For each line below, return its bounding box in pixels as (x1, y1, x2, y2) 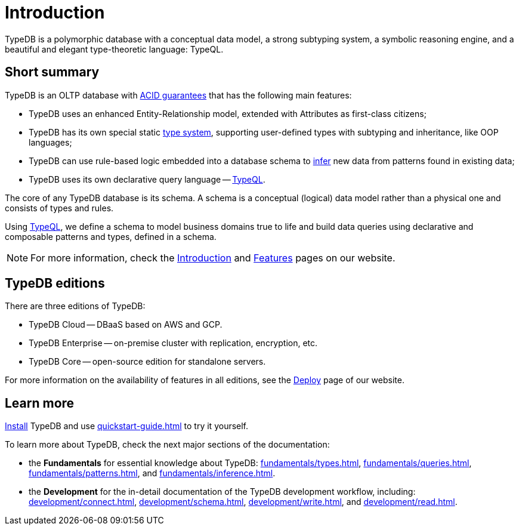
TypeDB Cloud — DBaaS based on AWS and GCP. (29, 319, 223, 330)
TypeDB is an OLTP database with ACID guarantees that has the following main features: (5, 90, 352, 100)
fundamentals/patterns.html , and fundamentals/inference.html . (29, 468, 276, 479)
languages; (29, 137, 72, 147)
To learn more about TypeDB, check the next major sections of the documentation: (5, 439, 330, 450)
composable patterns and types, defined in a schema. (5, 231, 217, 242)
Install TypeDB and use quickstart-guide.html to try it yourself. (5, 421, 249, 432)
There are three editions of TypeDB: (5, 301, 146, 312)
